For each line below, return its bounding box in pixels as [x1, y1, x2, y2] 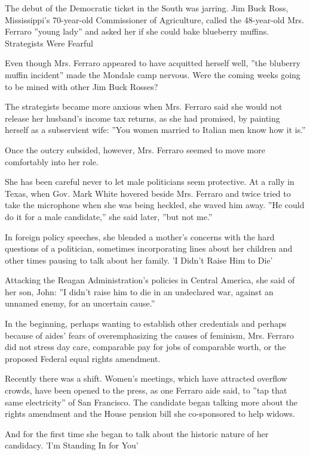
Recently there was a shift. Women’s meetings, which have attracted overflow [5, 372, 287, 385]
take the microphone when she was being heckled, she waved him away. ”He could [5, 199, 305, 211]
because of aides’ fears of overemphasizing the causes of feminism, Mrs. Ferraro [5, 329, 294, 341]
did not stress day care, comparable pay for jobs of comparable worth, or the [5, 341, 286, 353]
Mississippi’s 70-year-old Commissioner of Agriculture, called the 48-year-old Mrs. [5, 13, 304, 26]
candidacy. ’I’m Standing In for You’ [5, 439, 139, 451]
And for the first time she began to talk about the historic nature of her [5, 427, 269, 439]
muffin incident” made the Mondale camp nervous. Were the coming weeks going [5, 68, 300, 81]
